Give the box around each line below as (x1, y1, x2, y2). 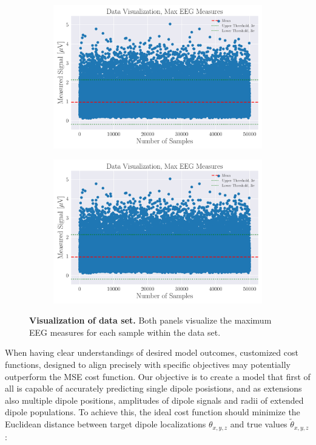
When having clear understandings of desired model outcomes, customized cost (5, 346, 298, 359)
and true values (230, 418, 287, 430)
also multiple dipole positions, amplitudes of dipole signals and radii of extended (5, 393, 304, 406)
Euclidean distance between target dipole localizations (5, 418, 206, 430)
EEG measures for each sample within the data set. (29, 325, 221, 338)
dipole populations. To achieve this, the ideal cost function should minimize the (5, 406, 300, 418)
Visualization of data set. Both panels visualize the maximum (29, 314, 272, 327)
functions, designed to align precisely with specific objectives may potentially (5, 358, 291, 370)
